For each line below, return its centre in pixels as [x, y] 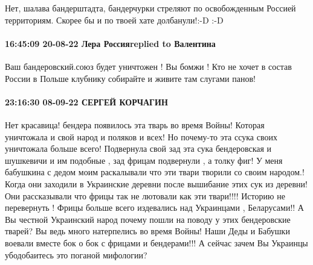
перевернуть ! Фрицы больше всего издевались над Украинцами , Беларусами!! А [154, 207]
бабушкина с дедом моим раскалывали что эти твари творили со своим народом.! [155, 172]
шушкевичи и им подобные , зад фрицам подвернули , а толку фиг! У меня [144, 160]
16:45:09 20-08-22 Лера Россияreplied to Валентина [110, 43]
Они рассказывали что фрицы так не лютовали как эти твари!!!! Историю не [145, 195]
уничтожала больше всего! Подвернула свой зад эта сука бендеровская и [138, 148]
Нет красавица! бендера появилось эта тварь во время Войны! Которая [135, 124]
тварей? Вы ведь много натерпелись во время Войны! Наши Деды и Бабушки [147, 231]
